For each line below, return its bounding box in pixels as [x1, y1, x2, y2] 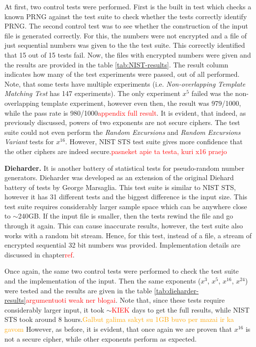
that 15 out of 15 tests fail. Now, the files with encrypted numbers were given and [4, 49, 251, 60]
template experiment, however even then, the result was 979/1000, [41, 97, 241, 108]
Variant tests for [4, 136, 54, 147]
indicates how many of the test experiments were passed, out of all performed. [4, 69, 240, 79]
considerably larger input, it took [4, 304, 104, 315]
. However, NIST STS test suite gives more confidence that [65, 136, 243, 147]
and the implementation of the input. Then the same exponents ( [4, 276, 201, 286]
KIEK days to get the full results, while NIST [112, 304, 250, 315]
